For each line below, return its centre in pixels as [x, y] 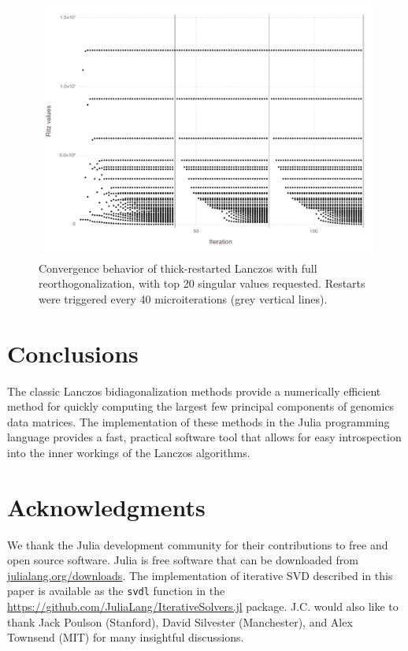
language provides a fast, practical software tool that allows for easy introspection [204, 437]
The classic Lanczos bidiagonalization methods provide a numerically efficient [194, 391]
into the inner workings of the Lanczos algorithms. [129, 452]
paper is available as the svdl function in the [116, 591]
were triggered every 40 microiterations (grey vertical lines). [183, 298]
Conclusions [73, 353]
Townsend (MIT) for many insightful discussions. [126, 637]
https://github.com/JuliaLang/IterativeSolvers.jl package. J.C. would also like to [203, 606]
